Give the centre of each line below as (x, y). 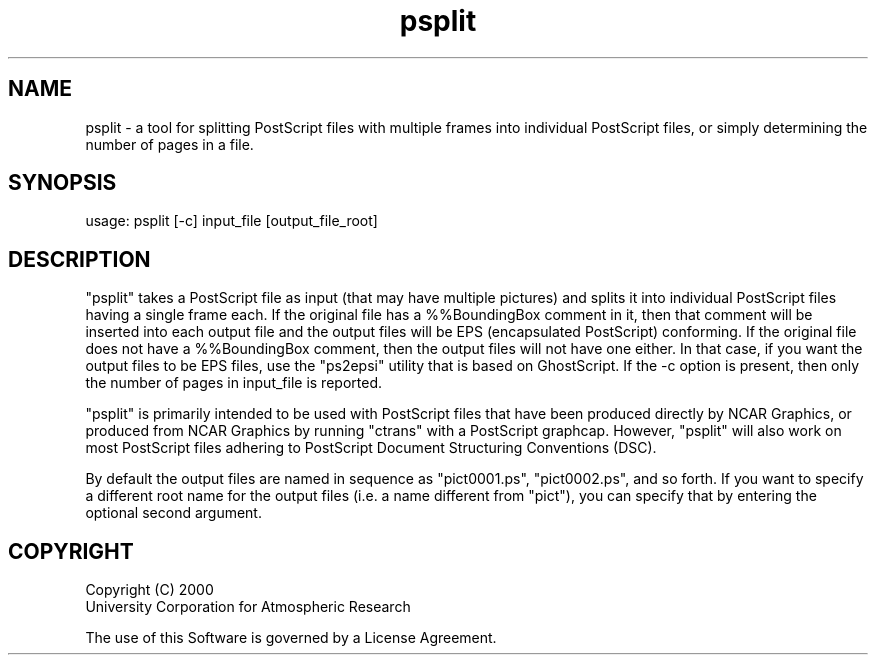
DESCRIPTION (79, 259)
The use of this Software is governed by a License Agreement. (291, 638)
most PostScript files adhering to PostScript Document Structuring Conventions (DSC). (371, 448)
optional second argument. (173, 513)
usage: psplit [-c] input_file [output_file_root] (231, 221)
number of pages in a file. (169, 144)
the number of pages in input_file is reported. (233, 383)
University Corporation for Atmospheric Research (248, 607)
